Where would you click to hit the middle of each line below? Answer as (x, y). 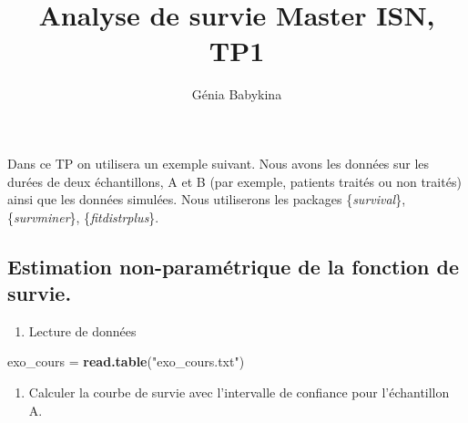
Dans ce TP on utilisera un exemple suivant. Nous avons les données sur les (219, 163)
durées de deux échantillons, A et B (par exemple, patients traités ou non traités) (234, 181)
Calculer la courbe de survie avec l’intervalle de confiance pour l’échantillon (239, 392)
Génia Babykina (237, 94)
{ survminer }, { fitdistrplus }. (83, 217)
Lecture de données (82, 330)
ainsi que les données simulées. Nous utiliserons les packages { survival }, (207, 199)
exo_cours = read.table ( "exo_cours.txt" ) (126, 361)
